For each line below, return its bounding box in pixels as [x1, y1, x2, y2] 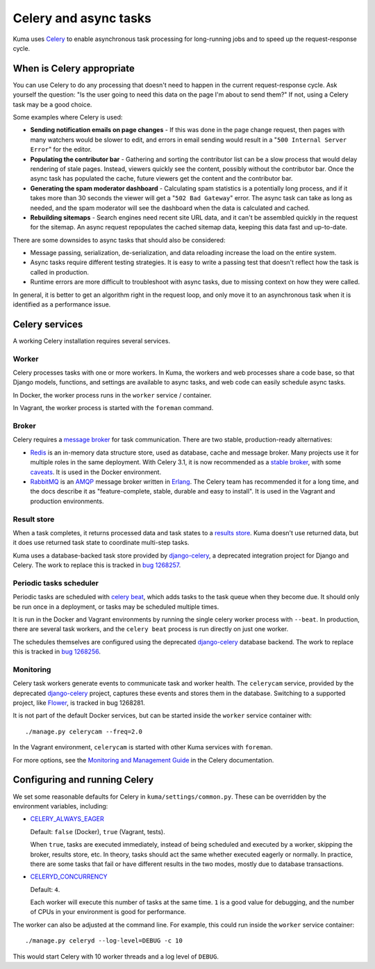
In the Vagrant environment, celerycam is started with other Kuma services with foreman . [12, 743, 273, 751]
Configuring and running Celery [12, 774, 154, 785]
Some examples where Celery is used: [12, 113, 123, 122]
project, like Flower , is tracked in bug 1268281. [12, 699, 145, 707]
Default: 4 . [30, 885, 60, 893]
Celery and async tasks [12, 10, 152, 26]
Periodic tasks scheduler [12, 578, 99, 587]
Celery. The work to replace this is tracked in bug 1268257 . [12, 561, 181, 569]
